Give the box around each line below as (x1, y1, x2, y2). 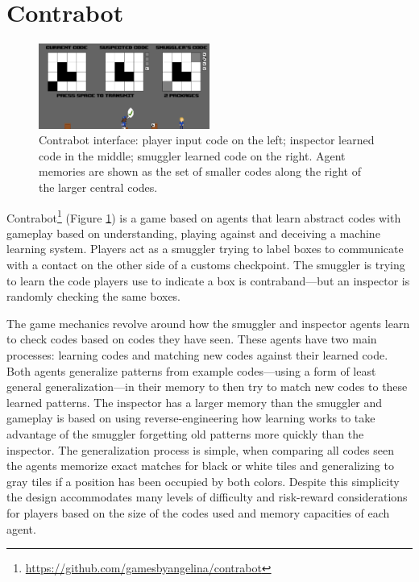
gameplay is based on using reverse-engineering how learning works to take (6, 409, 375, 426)
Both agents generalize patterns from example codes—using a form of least (6, 362, 376, 379)
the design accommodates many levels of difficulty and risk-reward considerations (6, 488, 408, 505)
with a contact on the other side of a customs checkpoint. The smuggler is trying (6, 256, 405, 272)
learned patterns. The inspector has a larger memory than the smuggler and (6, 393, 383, 410)
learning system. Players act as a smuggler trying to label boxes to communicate (6, 240, 404, 257)
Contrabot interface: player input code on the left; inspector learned (39, 131, 375, 148)
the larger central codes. (39, 178, 158, 195)
